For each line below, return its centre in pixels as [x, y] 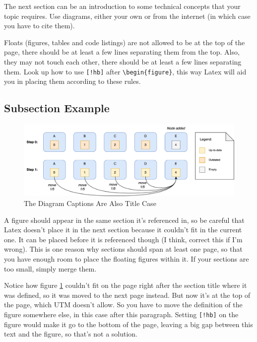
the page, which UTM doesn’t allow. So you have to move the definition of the [123, 305]
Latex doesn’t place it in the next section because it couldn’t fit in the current [123, 230]
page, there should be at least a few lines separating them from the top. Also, [122, 52]
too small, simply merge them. [50, 268]
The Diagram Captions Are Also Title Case [90, 203]
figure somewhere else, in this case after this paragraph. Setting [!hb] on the [121, 314]
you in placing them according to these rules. [72, 81]
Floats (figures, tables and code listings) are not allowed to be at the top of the [125, 42]
